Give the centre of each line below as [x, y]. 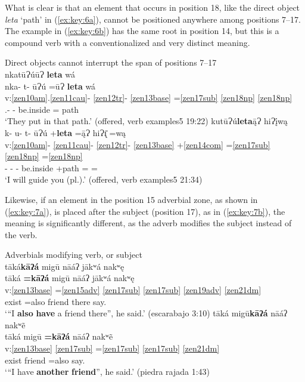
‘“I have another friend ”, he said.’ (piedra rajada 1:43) [108, 372]
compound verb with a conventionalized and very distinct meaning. [127, 42]
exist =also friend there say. [56, 301]
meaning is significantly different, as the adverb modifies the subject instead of [148, 223]
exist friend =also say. [45, 360]
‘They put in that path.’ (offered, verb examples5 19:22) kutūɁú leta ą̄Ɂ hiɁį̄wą [146, 121]
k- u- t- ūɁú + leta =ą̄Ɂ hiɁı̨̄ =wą [66, 132]
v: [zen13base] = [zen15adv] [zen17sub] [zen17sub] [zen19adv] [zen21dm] [133, 290]
